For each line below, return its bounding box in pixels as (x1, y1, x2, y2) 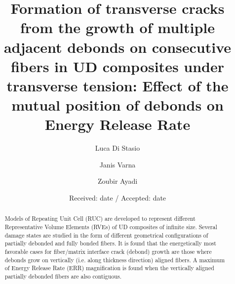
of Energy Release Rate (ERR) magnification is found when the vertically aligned (4, 264, 214, 272)
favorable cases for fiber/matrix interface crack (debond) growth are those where (4, 247, 212, 256)
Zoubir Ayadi (97, 176, 138, 186)
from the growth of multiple (20, 17, 215, 38)
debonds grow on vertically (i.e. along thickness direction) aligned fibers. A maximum (4, 255, 225, 264)
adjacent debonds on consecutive (3, 37, 232, 57)
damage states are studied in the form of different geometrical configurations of (4, 231, 208, 239)
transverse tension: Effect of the (6, 75, 229, 95)
